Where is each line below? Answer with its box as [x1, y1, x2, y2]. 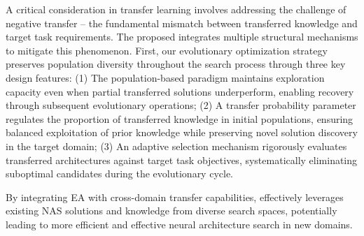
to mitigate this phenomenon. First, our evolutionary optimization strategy [6, 43, 328, 57]
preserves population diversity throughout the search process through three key [6, 57, 346, 71]
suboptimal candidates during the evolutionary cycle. [6, 166, 233, 181]
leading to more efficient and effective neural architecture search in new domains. [6, 216, 353, 231]
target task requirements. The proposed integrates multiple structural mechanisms [6, 29, 358, 44]
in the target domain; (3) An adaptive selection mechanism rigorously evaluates [6, 138, 347, 153]
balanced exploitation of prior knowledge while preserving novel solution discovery [6, 125, 358, 140]
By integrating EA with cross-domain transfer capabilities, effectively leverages [6, 189, 344, 204]
